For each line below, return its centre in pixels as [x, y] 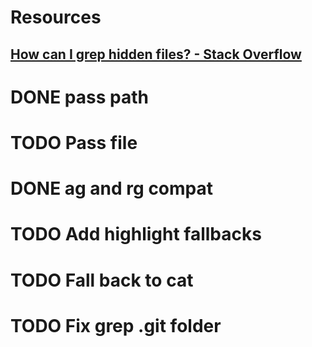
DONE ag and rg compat [112, 188]
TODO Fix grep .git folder [116, 325]
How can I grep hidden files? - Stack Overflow [156, 54]
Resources [56, 17]
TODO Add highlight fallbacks [136, 234]
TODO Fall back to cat [102, 280]
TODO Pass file [74, 142]
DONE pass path [79, 97]
